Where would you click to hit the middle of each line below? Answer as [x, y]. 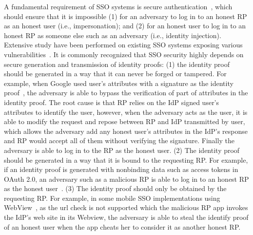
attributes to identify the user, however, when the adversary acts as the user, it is [126, 112]
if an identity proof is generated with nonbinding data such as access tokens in [121, 169]
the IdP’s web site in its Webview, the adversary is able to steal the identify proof [126, 217]
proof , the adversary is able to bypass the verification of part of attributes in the [126, 93]
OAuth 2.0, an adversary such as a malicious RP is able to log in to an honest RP [126, 179]
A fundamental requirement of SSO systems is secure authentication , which [118, 6]
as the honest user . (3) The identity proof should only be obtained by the [115, 188]
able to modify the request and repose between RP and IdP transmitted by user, [125, 121]
